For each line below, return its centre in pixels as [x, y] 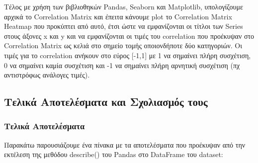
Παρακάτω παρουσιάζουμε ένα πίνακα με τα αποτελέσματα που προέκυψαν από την [125, 144]
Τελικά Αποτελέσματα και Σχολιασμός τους [106, 102]
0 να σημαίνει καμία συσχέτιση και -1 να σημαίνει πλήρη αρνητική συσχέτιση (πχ [122, 65]
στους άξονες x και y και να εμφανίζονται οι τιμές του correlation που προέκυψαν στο [129, 36]
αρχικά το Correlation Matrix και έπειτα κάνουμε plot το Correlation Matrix [118, 16]
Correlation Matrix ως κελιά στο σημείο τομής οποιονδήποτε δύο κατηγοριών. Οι [123, 45]
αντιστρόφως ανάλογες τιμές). [47, 75]
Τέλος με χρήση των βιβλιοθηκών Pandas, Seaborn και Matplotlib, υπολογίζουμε [124, 6]
